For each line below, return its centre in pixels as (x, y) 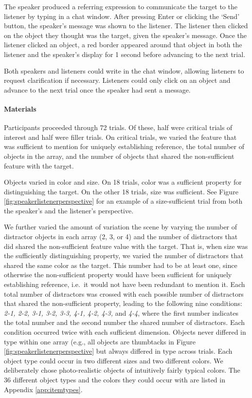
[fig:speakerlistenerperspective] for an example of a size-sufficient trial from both (123, 201)
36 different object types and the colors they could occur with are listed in (115, 379)
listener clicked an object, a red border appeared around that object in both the (123, 45)
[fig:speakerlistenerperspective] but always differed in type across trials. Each (118, 351)
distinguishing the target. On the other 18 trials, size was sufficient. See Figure (121, 191)
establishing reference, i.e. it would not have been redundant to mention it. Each (125, 284)
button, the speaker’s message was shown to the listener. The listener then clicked (126, 26)
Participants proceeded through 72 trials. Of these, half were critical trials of (118, 127)
